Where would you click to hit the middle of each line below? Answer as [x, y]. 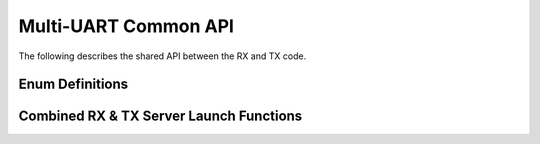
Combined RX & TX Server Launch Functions [160, 116]
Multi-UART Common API [126, 26]
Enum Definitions [73, 84]
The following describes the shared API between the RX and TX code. [162, 56]
